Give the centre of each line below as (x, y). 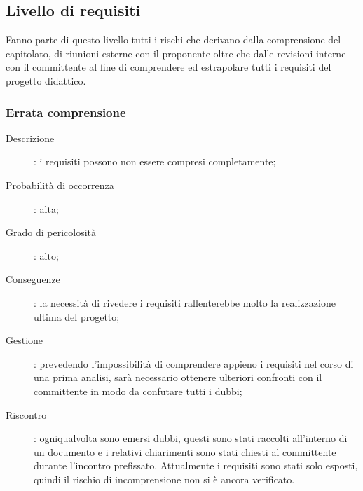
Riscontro (26, 414)
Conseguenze (33, 279)
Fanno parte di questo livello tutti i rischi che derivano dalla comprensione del (173, 40)
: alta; (46, 208)
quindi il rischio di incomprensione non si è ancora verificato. (164, 479)
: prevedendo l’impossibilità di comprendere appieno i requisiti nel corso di (194, 363)
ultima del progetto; (77, 316)
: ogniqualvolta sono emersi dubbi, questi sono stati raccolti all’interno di (191, 438)
